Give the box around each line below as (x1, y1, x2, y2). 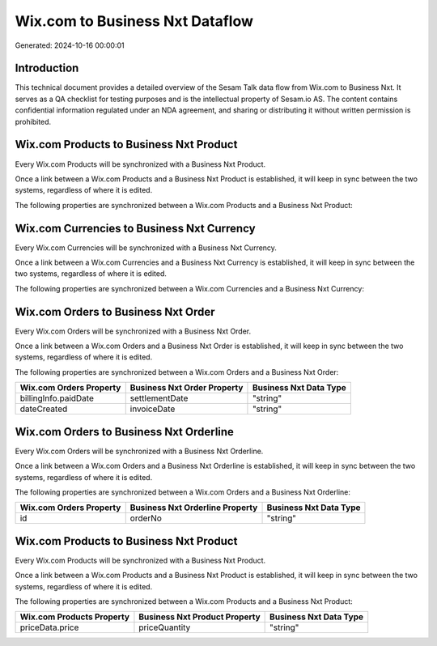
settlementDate (129, 393, 189, 404)
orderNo (129, 512, 162, 524)
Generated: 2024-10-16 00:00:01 (15, 40, 125, 50)
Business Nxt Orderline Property (129, 502, 258, 513)
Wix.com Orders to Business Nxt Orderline (15, 425, 235, 439)
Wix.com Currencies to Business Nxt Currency (15, 221, 256, 235)
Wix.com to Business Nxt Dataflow (15, 12, 254, 30)
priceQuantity (138, 622, 191, 633)
